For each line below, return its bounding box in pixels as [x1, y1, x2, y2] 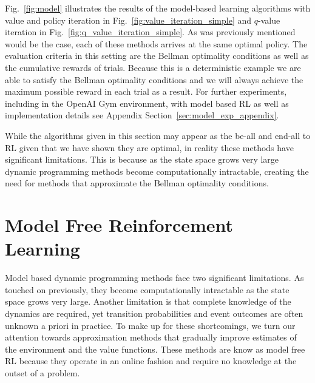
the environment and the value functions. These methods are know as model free [5, 342, 305, 355]
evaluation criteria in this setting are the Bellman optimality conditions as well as [5, 49, 309, 62]
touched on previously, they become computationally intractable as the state [5, 283, 290, 296]
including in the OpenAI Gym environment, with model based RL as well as [5, 97, 289, 109]
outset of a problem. [5, 366, 80, 379]
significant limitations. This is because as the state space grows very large [5, 153, 279, 166]
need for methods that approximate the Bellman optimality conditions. [5, 177, 269, 189]
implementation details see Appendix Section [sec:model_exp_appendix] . [5, 109, 279, 121]
